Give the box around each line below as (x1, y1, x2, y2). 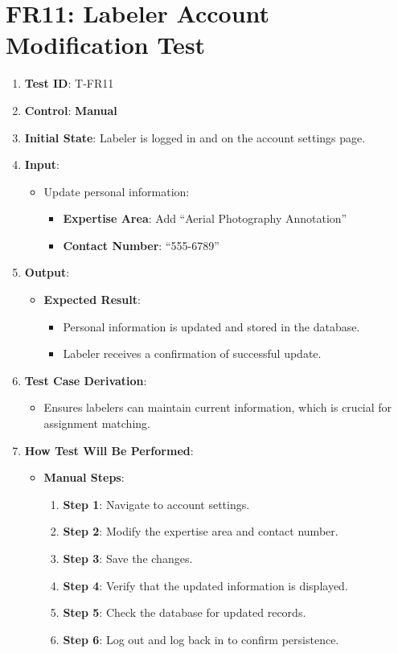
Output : (24, 264, 70, 281)
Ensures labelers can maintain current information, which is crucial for (43, 399, 392, 416)
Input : (24, 156, 59, 173)
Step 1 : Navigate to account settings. (63, 495, 250, 512)
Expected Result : (43, 291, 141, 308)
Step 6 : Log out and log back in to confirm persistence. (63, 630, 339, 647)
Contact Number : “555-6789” (63, 236, 220, 253)
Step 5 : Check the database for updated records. (63, 604, 306, 621)
